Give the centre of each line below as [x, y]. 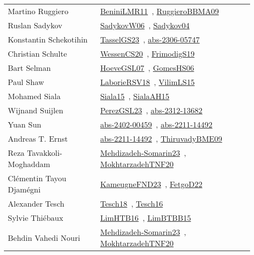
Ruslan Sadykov [35, 25]
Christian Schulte [38, 53]
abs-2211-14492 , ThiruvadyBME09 [161, 138]
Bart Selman [29, 68]
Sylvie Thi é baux [36, 218]
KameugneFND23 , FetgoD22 [151, 184]
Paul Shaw [26, 82]
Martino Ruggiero [38, 11]
